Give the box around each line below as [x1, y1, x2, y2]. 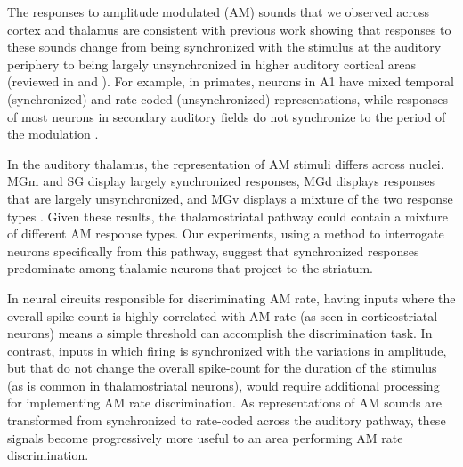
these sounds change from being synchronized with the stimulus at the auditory [7, 37, 442, 56]
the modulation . [7, 125, 99, 143]
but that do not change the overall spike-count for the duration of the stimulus [7, 358, 437, 377]
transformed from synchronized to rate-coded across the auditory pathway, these [7, 411, 446, 430]
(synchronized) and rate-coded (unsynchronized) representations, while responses [7, 89, 449, 108]
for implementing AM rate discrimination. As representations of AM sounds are [7, 393, 442, 412]
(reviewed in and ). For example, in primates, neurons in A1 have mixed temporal [7, 72, 454, 91]
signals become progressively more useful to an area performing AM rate [7, 428, 403, 447]
